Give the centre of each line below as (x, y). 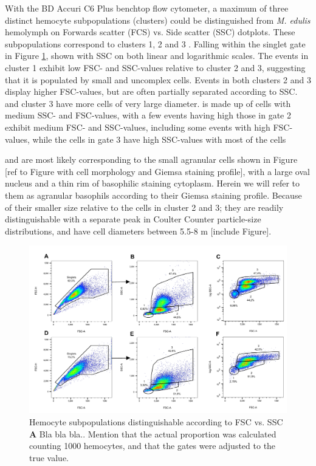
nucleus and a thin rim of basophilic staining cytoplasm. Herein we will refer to (153, 183)
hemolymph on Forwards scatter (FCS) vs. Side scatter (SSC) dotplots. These (150, 32)
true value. (49, 457)
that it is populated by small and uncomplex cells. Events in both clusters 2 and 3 (158, 79)
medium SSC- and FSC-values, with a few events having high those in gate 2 (148, 115)
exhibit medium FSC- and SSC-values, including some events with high (138, 127)
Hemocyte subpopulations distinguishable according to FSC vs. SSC (156, 422)
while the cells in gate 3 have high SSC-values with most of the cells (159, 139)
